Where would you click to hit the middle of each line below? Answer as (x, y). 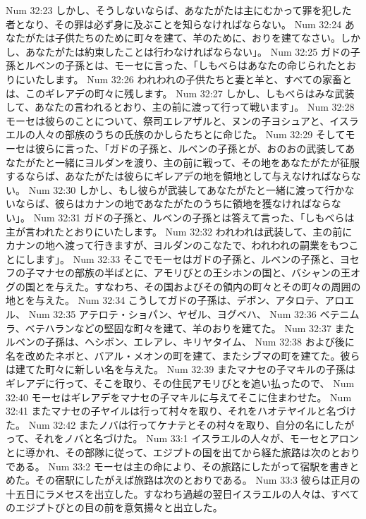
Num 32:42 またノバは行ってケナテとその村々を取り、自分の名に (177, 424)
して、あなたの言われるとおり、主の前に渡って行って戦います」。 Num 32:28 (180, 107)
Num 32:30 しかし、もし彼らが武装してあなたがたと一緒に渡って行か (187, 189)
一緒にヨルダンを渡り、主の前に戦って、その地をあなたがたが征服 (207, 162)
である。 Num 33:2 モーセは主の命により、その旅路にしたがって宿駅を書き (178, 466)
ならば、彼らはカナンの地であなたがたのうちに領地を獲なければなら (173, 203)
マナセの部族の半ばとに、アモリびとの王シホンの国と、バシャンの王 (193, 273)
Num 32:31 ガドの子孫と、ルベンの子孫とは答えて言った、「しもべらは (194, 217)
